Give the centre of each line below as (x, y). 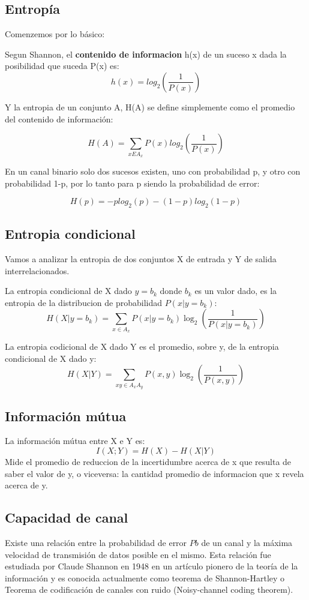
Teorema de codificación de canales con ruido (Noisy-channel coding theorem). (149, 589)
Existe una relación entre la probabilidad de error (96, 542)
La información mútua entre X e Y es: (75, 441)
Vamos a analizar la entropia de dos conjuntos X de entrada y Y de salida (141, 259)
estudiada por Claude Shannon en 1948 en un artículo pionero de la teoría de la (151, 566)
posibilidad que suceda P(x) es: (62, 66)
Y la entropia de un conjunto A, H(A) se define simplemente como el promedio (150, 106)
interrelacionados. (37, 270)
